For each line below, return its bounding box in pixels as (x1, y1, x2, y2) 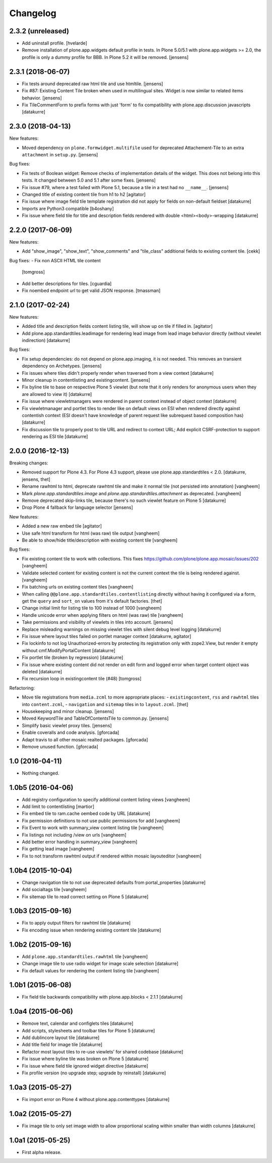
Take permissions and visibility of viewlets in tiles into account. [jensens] (22, 619, 173, 625)
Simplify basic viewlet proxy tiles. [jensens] (22, 722, 112, 728)
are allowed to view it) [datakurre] (22, 391, 92, 397)
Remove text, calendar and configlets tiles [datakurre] (22, 1020, 133, 1026)
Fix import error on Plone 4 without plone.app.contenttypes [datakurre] (22, 1096, 170, 1102)
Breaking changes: (9, 460, 48, 466)
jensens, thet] (22, 476, 50, 482)
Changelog (9, 8, 56, 19)
